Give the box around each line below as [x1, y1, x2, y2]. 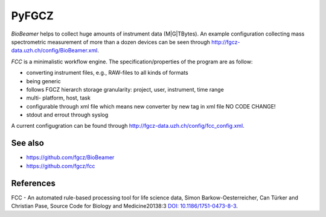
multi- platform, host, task [26, 94, 91, 102]
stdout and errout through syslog [26, 112, 109, 119]
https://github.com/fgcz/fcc [26, 162, 95, 169]
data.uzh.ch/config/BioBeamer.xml [11, 47, 98, 54]
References [11, 178, 56, 188]
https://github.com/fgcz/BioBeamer [26, 154, 115, 161]
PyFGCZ [11, 9, 54, 22]
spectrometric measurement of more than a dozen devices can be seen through [11, 38, 211, 45]
